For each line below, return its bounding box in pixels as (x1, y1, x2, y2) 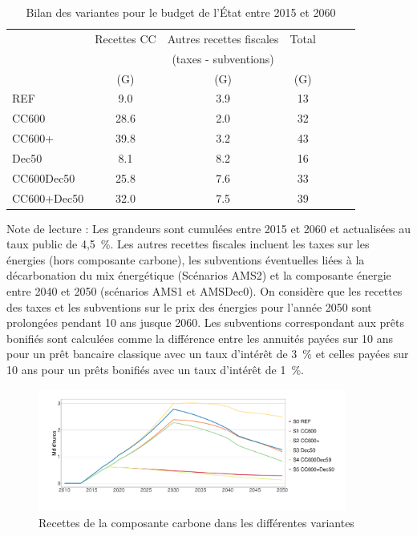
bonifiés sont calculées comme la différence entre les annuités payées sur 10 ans (6, 329, 394, 346)
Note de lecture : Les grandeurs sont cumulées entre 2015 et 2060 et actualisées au (6, 220, 411, 236)
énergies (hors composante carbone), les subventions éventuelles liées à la (6, 251, 365, 268)
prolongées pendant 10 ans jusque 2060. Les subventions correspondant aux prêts (6, 314, 405, 331)
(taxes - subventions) (172, 50, 274, 66)
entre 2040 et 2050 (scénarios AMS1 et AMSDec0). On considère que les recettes (6, 283, 403, 300)
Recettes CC (95, 30, 156, 46)
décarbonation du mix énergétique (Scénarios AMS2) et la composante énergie (6, 267, 391, 284)
